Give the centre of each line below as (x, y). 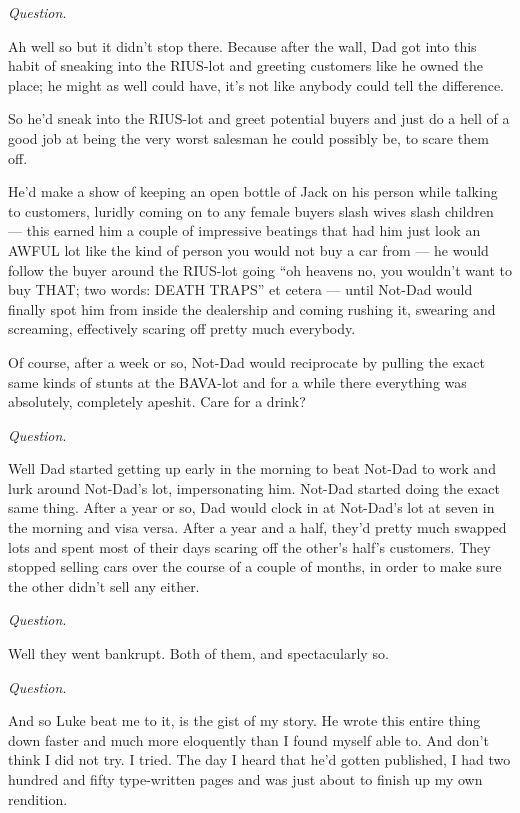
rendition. (38, 798)
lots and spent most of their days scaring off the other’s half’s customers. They (249, 546)
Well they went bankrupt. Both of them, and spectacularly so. (198, 653)
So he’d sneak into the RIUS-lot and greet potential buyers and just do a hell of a (259, 118)
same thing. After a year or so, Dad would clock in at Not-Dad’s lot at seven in (251, 507)
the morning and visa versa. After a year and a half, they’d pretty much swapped (257, 527)
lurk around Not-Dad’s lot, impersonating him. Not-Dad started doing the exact (254, 487)
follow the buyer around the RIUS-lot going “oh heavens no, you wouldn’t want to (260, 269)
